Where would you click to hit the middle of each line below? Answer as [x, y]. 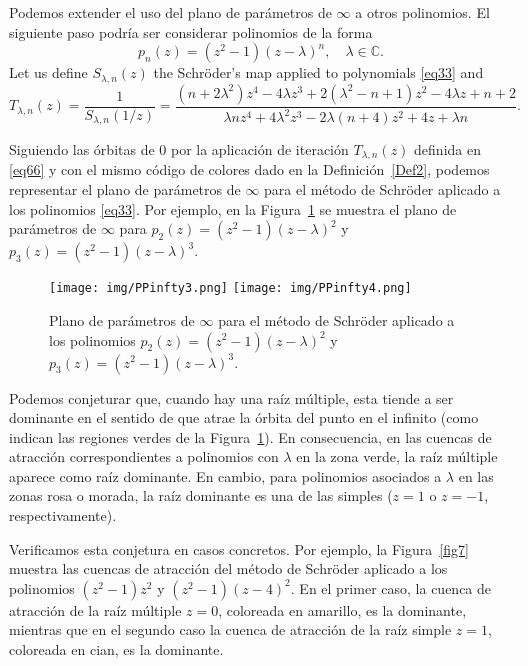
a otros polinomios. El [422, 12]
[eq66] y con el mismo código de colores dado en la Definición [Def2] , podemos [249, 169]
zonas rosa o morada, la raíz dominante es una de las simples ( [201, 495]
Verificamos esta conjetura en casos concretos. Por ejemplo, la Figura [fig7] [239, 548]
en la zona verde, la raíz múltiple [397, 456]
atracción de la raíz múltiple [95, 609]
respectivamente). [63, 515]
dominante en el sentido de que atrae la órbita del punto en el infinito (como [244, 417]
